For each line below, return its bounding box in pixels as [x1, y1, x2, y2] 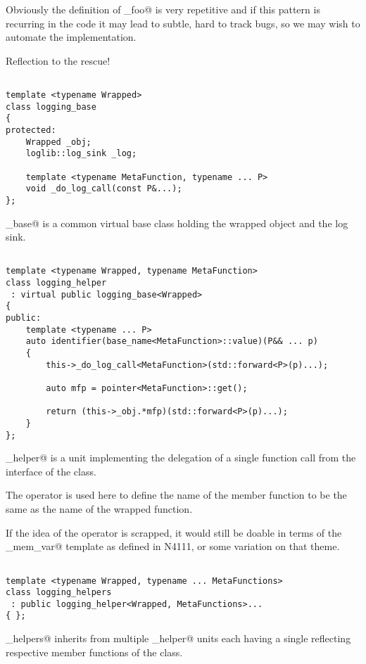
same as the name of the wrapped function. [6, 502, 193, 516]
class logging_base [6, 101, 96, 112]
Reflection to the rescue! [6, 53, 111, 68]
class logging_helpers [6, 587, 112, 598]
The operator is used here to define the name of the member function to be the [6, 487, 347, 502]
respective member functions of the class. [6, 644, 183, 659]
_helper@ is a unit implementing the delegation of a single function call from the [6, 450, 356, 465]
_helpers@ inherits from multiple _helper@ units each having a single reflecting [6, 631, 351, 646]
